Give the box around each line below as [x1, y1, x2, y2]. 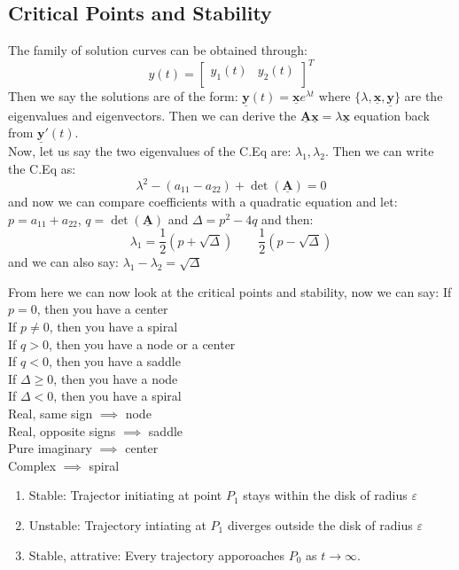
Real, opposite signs [8, 421, 116, 440]
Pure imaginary [8, 439, 92, 457]
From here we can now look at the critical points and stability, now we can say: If [8, 282, 452, 301]
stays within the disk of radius [243, 486, 408, 504]
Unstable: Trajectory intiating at [28, 515, 206, 534]
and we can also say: [8, 253, 119, 271]
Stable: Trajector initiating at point [28, 486, 222, 504]
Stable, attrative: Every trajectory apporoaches [28, 545, 285, 564]
